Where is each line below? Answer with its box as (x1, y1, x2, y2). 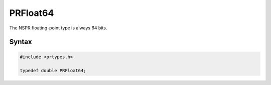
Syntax (9, 38, 32, 46)
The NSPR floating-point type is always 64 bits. (9, 25, 107, 31)
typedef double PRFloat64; (20, 68, 86, 74)
